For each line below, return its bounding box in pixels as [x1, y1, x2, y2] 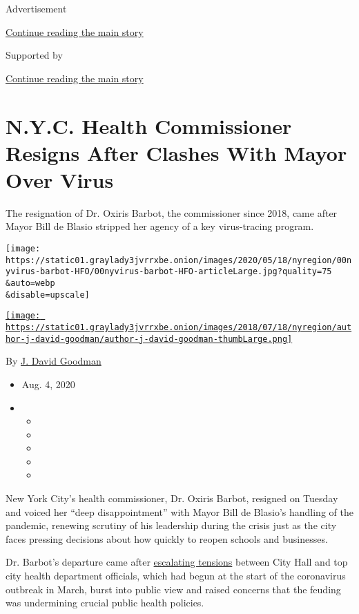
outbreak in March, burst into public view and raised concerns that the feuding [6, 582, 341, 596]
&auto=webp [6, 278, 55, 289]
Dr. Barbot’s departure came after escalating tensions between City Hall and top [6, 555, 348, 569]
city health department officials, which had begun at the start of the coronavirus [6, 568, 346, 583]
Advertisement [6, 1, 67, 15]
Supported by [6, 48, 63, 62]
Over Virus [6, 165, 114, 193]
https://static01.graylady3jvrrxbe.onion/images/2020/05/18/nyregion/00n [6, 255, 352, 265]
